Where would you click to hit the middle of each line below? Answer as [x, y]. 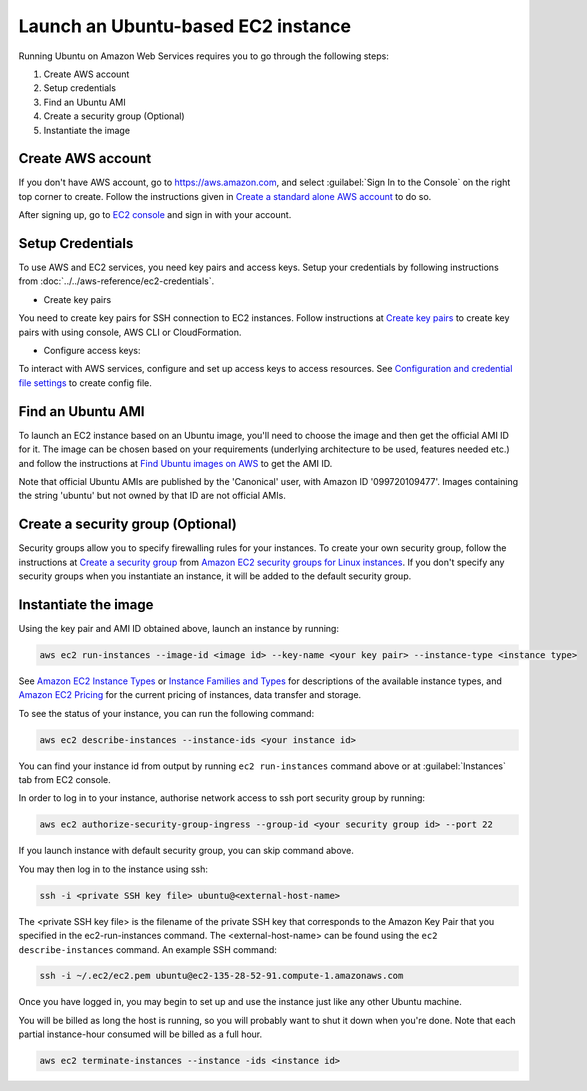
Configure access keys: [92, 351]
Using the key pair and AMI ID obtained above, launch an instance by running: [179, 628]
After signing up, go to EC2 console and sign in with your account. [155, 215]
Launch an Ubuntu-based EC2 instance [185, 26]
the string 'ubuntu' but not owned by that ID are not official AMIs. [152, 496]
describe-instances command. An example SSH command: [147, 949]
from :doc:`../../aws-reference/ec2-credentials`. [116, 281]
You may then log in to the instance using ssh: [113, 869]
